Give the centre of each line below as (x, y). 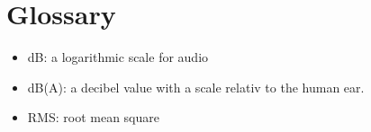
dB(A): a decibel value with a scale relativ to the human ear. (196, 87)
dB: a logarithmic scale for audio (118, 57)
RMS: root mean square (93, 117)
